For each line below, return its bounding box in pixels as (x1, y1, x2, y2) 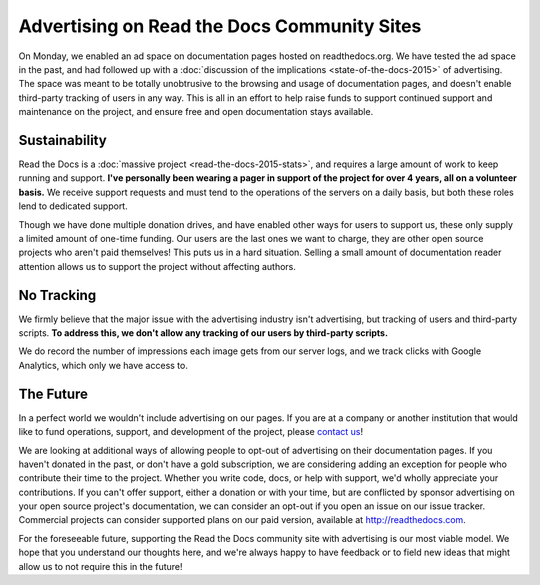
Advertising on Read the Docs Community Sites (18, 15, 422, 37)
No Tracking (18, 286, 97, 304)
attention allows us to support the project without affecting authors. (18, 260, 297, 272)
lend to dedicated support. (18, 200, 129, 212)
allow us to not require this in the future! (18, 560, 184, 572)
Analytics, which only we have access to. (18, 359, 189, 371)
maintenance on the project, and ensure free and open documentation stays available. (18, 106, 374, 118)
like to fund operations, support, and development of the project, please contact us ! (18, 426, 364, 438)
